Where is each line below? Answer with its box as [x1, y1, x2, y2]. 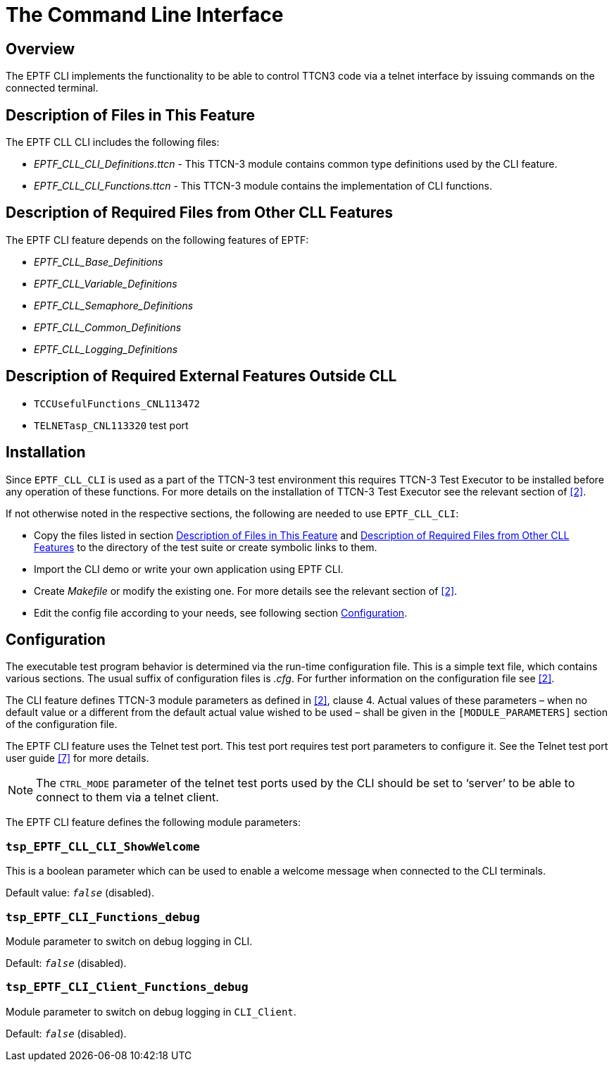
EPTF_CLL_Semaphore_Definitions [34, 299, 194, 312]
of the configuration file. [6, 718, 118, 731]
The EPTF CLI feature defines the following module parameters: [6, 816, 301, 829]
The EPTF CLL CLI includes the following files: [6, 136, 220, 149]
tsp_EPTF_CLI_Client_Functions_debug [6, 980, 249, 994]
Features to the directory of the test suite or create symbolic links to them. [34, 541, 377, 553]
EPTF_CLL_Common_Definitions [34, 321, 182, 333]
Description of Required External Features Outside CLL [6, 367, 397, 386]
